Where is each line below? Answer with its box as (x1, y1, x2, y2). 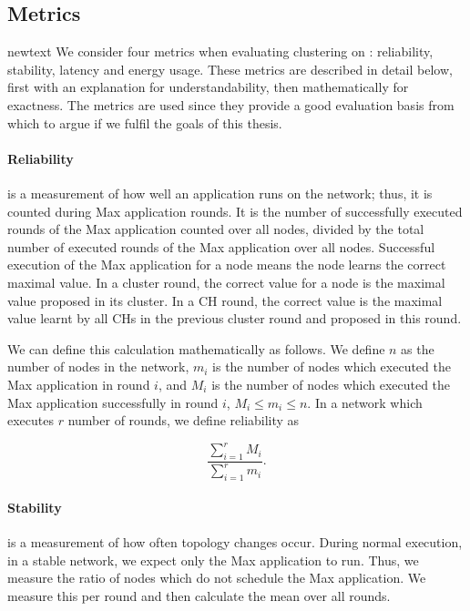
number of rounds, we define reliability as (67, 411, 300, 430)
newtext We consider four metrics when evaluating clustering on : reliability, (7, 42, 434, 61)
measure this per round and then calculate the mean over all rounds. (7, 586, 391, 605)
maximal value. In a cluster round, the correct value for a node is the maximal (7, 272, 445, 291)
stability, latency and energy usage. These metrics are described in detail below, (7, 59, 453, 78)
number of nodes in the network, (7, 357, 189, 376)
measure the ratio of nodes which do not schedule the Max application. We (7, 568, 426, 587)
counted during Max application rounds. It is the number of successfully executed (7, 201, 463, 220)
